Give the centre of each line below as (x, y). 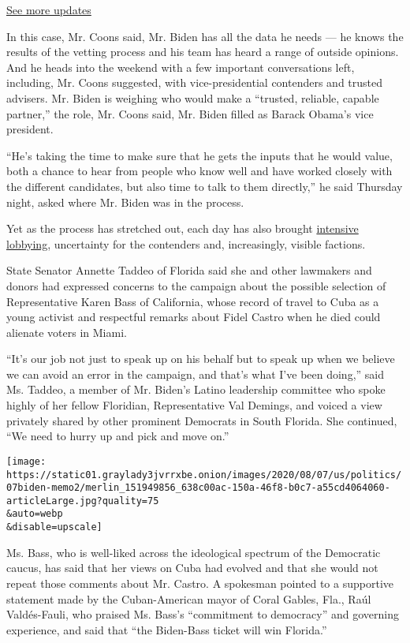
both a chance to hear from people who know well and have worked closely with (199, 171)
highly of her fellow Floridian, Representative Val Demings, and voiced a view (194, 405)
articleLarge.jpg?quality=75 (83, 501)
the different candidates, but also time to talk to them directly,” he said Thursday (205, 186)
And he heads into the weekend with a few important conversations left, (181, 67)
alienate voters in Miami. (67, 332)
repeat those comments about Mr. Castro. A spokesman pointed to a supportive (200, 583)
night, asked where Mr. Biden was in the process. (125, 202)
